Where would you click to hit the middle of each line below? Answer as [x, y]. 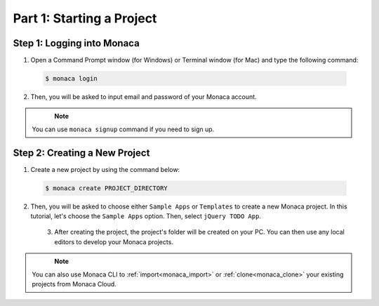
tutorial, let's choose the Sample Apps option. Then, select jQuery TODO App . [146, 216]
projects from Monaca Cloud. [74, 284]
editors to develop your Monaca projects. [114, 241]
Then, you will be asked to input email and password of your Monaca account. [144, 97]
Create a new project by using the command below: [105, 169]
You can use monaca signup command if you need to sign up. [123, 129]
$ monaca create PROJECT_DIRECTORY [106, 188]
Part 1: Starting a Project [85, 18]
